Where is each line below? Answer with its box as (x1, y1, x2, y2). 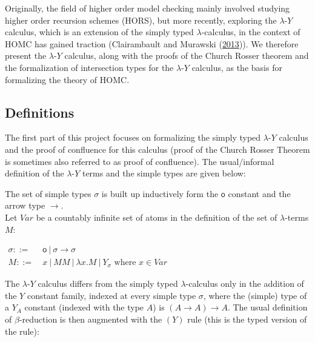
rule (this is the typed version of (187, 312, 307, 325)
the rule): (5, 324, 39, 337)
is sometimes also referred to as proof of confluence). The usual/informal (5, 155, 274, 167)
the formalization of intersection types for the (5, 61, 174, 73)
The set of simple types (5, 187, 91, 199)
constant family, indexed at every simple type (27, 289, 196, 301)
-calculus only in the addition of (185, 277, 304, 290)
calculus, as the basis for (191, 61, 282, 73)
